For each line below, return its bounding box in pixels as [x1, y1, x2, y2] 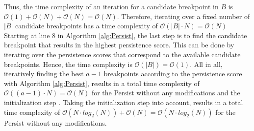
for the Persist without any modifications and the [91, 87, 240, 98]
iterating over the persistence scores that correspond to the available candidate [4, 49, 241, 59]
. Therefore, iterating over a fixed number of [117, 11, 250, 21]
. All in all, [190, 59, 223, 69]
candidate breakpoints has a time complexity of [15, 21, 158, 31]
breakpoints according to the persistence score [103, 68, 242, 79]
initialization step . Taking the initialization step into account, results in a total [4, 97, 243, 107]
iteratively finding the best [4, 68, 84, 79]
